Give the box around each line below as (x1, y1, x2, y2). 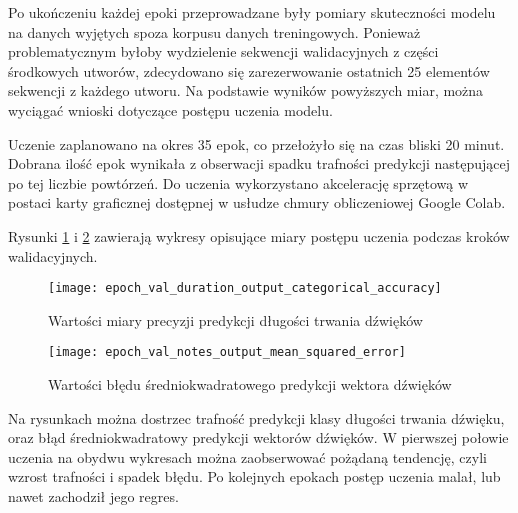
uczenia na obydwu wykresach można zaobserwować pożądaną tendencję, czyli (8, 446, 487, 467)
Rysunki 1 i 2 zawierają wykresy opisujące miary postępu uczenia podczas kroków (8, 225, 510, 246)
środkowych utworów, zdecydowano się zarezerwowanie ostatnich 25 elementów (8, 60, 490, 81)
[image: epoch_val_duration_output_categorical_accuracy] (48, 281, 442, 296)
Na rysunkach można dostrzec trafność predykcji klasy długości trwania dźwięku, (8, 407, 505, 428)
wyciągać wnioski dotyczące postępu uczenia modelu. (8, 99, 333, 120)
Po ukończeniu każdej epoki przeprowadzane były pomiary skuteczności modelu (8, 2, 496, 22)
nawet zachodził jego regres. (8, 486, 179, 506)
